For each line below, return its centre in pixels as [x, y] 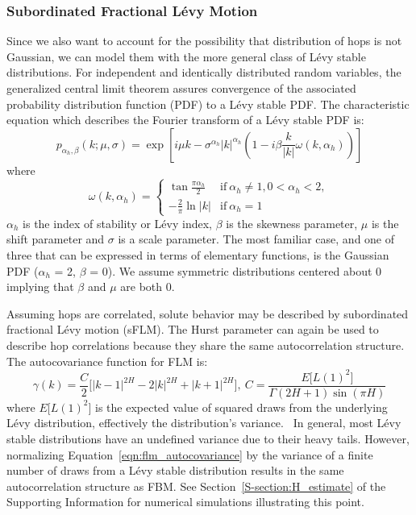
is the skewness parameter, [292, 223]
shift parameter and [56, 239]
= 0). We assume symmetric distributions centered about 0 [236, 270]
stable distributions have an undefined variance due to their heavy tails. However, [208, 438]
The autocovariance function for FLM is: [107, 361]
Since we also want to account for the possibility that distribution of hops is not [204, 41]
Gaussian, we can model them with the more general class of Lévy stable [186, 56]
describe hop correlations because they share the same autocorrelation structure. [206, 345]
